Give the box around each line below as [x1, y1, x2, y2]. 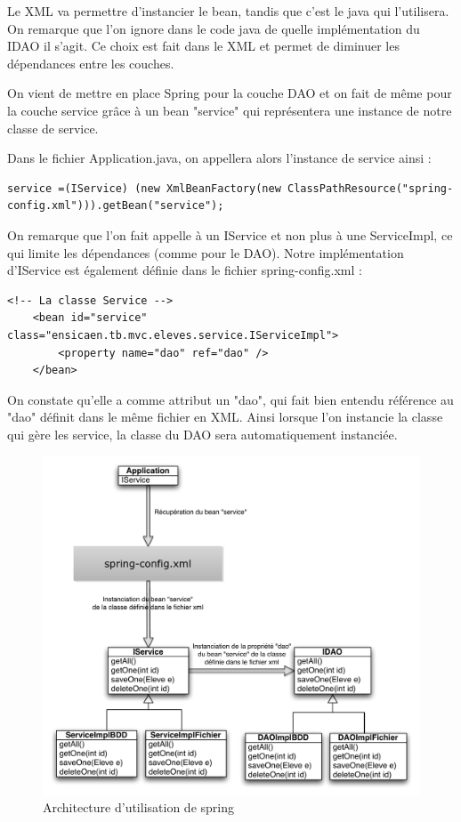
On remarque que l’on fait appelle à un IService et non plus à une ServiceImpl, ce [7, 225, 453, 244]
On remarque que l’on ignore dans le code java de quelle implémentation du [7, 19, 420, 37]
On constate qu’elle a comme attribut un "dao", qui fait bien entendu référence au [7, 390, 454, 408]
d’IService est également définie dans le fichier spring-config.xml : [7, 261, 362, 279]
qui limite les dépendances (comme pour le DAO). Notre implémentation [7, 243, 404, 262]
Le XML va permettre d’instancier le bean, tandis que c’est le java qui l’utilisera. [7, 2, 449, 20]
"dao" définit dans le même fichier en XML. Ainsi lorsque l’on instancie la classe [7, 407, 443, 426]
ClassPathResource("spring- [287, 181, 454, 195]
